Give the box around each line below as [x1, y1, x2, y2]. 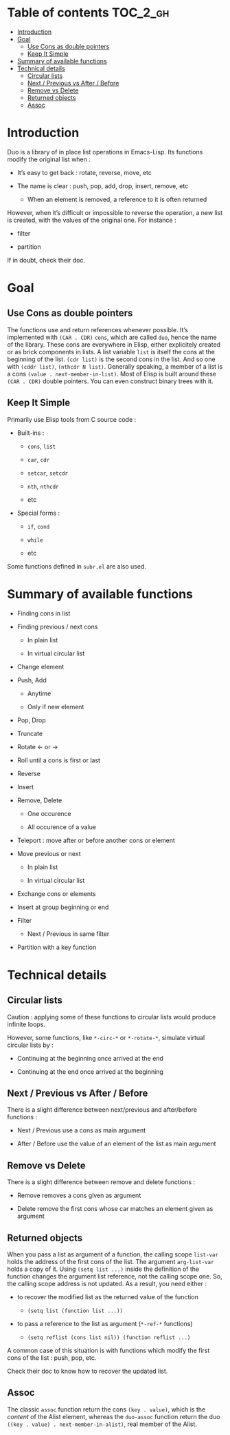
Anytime [27, 689, 51, 698]
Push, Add [16, 675, 47, 684]
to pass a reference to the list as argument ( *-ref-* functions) [16, 1320, 193, 1328]
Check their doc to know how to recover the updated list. [7, 1367, 168, 1376]
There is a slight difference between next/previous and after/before [7, 1106, 198, 1114]
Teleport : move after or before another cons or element [16, 836, 175, 844]
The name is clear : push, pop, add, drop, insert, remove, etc [16, 181, 189, 190]
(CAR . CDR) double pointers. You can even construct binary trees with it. [7, 377, 214, 385]
